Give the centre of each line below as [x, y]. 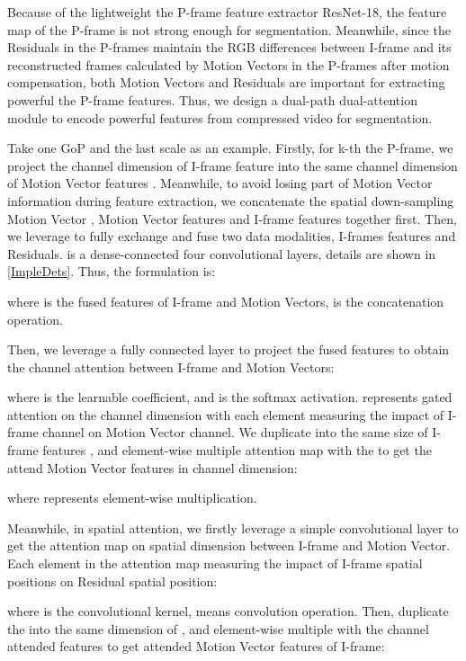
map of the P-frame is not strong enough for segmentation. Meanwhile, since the [229, 29]
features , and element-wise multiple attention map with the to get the [237, 450]
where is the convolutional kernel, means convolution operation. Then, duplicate [228, 611]
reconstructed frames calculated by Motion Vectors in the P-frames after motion [229, 64]
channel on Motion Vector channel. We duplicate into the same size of [235, 432]
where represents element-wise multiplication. [132, 498]
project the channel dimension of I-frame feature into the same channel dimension [233, 165]
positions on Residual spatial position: [112, 581]
